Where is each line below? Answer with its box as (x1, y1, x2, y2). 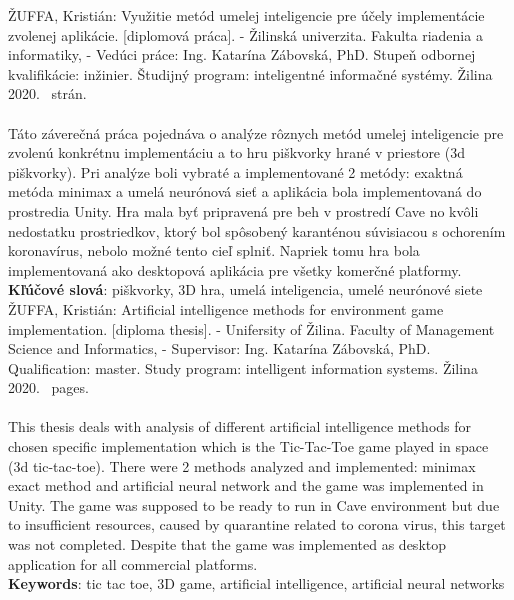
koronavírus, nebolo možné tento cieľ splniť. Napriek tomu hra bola (8, 240, 420, 261)
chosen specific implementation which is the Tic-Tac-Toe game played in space (8, 436, 489, 457)
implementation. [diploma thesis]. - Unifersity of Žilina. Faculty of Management (8, 318, 495, 339)
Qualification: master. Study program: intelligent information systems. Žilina (8, 357, 478, 378)
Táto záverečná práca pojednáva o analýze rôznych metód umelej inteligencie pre (8, 122, 504, 143)
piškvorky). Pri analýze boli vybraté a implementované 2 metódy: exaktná (8, 161, 463, 182)
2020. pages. (8, 377, 89, 398)
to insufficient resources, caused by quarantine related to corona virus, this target (8, 514, 506, 535)
